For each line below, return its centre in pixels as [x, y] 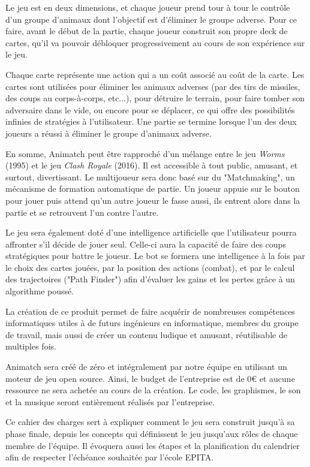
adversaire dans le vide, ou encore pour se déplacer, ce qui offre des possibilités [150, 109]
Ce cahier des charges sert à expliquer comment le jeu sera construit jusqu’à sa [150, 422]
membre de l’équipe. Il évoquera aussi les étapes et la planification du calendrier [153, 445]
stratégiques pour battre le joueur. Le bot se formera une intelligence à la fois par [155, 256]
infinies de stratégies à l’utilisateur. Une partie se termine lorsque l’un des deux [151, 121]
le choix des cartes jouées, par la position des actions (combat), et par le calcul [150, 267]
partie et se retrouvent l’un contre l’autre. [82, 212]
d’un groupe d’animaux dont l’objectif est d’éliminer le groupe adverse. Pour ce [151, 19]
